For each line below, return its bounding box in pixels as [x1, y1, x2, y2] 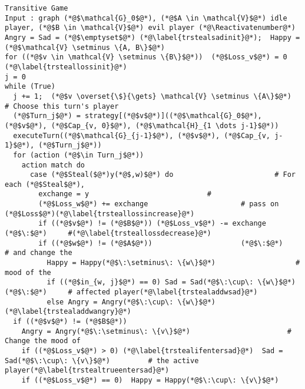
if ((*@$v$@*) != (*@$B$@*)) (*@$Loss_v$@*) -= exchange [38, 219, 266, 228]
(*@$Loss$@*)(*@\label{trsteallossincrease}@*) [5, 209, 195, 218]
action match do [21, 160, 85, 169]
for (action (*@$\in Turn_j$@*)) [13, 150, 144, 159]
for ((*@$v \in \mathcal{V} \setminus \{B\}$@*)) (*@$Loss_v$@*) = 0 [5, 53, 287, 62]
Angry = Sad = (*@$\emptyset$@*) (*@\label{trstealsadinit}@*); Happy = [5, 33, 300, 42]
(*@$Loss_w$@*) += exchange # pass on [38, 200, 279, 209]
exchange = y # [38, 190, 211, 199]
